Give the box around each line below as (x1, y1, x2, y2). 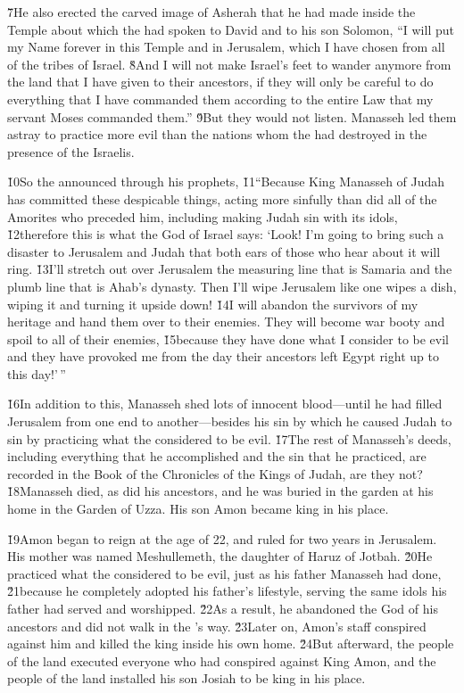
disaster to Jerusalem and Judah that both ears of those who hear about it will (7, 242, 441, 260)
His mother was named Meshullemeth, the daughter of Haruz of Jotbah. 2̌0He (7, 547, 433, 565)
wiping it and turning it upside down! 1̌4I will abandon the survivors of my (7, 294, 418, 313)
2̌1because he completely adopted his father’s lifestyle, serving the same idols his (7, 582, 447, 600)
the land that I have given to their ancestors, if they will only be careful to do (7, 72, 434, 91)
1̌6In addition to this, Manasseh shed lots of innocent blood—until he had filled (7, 394, 443, 413)
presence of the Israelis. (7, 142, 135, 161)
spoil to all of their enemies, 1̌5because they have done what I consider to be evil (7, 329, 450, 348)
